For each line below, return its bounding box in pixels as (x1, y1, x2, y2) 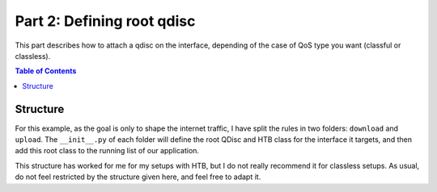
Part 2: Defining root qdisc (15, 12, 196, 30)
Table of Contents (15, 66, 77, 76)
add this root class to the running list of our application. (15, 146, 200, 156)
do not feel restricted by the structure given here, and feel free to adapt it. (15, 172, 261, 182)
